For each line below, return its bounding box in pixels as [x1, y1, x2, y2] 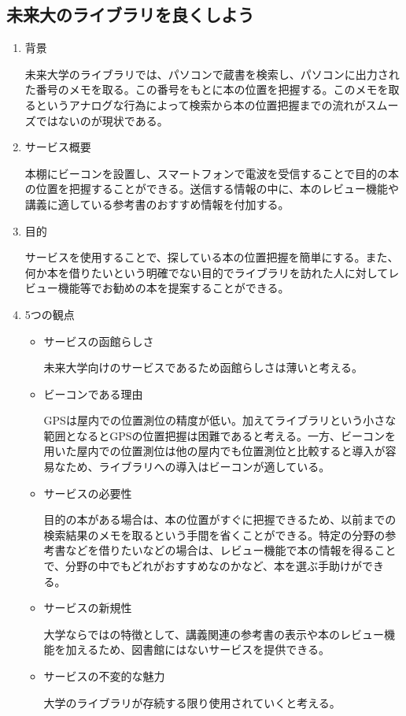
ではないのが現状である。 [35, 112, 168, 128]
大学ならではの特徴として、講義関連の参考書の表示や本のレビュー [43, 625, 385, 642]
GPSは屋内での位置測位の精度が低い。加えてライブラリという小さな [43, 412, 397, 428]
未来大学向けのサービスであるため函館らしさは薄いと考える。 [43, 359, 364, 376]
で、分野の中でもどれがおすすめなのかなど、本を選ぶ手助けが [43, 558, 363, 574]
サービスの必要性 [43, 484, 132, 501]
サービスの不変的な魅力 [43, 668, 165, 684]
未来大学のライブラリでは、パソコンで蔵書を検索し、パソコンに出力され [24, 65, 400, 82]
